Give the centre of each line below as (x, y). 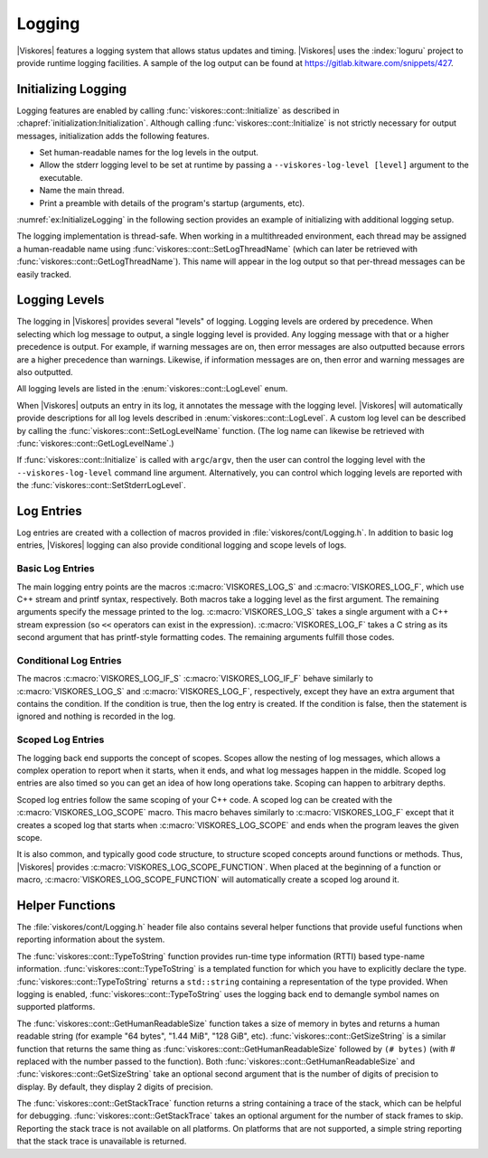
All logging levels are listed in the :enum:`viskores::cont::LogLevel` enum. (152, 389)
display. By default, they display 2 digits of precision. (115, 1087)
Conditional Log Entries (69, 660)
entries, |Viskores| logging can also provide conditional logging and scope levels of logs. (182, 545)
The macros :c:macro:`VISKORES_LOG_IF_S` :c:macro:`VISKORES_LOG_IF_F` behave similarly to (195, 679)
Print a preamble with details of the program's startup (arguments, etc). (172, 202)
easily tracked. (44, 274)
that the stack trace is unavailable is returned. (102, 1141)
